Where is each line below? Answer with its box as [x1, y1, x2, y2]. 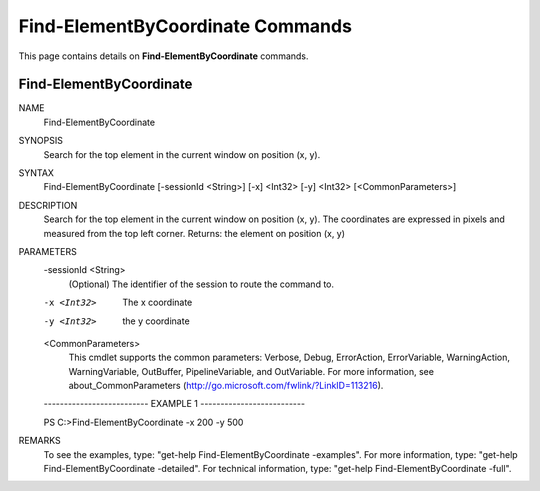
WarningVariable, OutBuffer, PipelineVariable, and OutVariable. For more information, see [68, 365, 435, 377]
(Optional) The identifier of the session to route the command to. [68, 278, 335, 290]
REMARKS [18, 435, 61, 447]
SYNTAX [18, 167, 55, 179]
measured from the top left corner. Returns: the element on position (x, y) [43, 227, 345, 239]
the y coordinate [122, 315, 190, 327]
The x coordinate [122, 296, 193, 309]
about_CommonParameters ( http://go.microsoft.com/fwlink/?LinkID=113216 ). [68, 380, 384, 392]
